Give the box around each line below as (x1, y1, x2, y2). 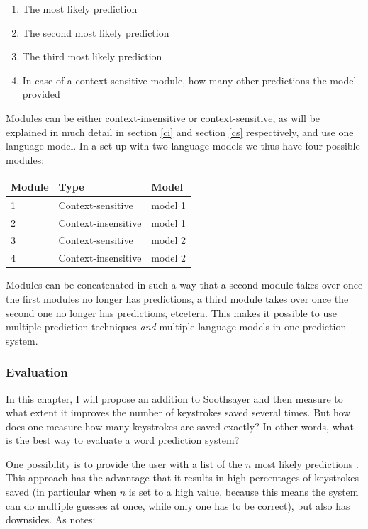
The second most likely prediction (22, 25, 169, 40)
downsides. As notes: (6, 512, 96, 527)
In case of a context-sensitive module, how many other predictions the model (22, 72, 357, 87)
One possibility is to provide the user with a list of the (6, 456, 242, 471)
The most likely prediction (22, 1, 138, 16)
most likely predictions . (255, 456, 359, 471)
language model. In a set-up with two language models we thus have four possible (6, 138, 360, 153)
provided (22, 87, 60, 101)
